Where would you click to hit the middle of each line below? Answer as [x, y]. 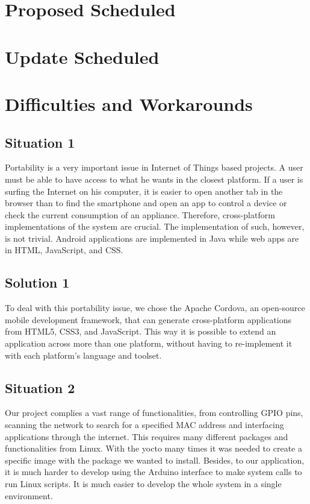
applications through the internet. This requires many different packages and [147, 436]
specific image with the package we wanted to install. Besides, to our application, [155, 460]
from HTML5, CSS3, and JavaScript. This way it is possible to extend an [141, 331]
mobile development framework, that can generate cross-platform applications [148, 319]
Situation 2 [40, 387]
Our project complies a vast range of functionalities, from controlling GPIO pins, [154, 413]
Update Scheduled [82, 56]
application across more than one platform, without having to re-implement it [149, 343]
